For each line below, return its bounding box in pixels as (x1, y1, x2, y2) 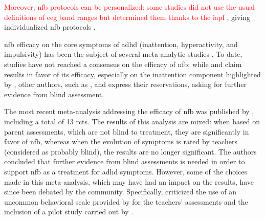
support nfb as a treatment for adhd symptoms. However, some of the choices (4, 166, 248, 177)
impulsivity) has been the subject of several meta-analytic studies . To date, (4, 49, 242, 59)
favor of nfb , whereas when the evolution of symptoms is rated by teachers (4, 136, 237, 147)
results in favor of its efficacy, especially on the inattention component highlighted (4, 69, 261, 79)
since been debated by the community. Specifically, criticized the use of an (4, 186, 237, 197)
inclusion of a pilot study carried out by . (4, 206, 134, 217)
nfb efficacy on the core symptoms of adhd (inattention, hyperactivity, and (4, 38, 238, 49)
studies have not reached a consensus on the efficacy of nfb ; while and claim (4, 58, 242, 69)
